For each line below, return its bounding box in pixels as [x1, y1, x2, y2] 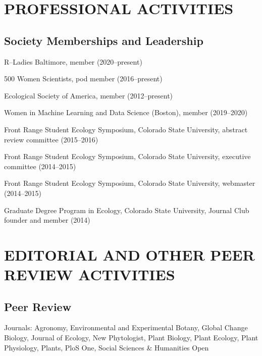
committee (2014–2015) [4, 161, 76, 171]
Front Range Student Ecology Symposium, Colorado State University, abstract [4, 124, 248, 134]
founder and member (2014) [4, 215, 90, 225]
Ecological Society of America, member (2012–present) [4, 90, 173, 100]
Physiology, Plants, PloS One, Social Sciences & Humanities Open [4, 342, 209, 352]
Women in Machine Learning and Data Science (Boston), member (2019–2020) [4, 107, 248, 118]
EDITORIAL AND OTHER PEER [4, 244, 255, 265]
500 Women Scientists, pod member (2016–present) [4, 73, 163, 84]
